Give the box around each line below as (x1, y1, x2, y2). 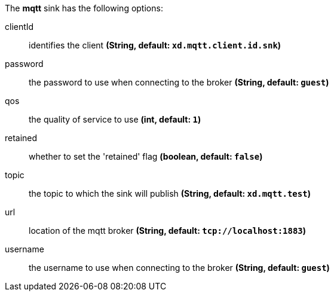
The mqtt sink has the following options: (5, 3, 163, 13)
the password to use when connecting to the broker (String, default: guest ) (29, 77, 329, 87)
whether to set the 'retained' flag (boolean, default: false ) (29, 151, 263, 161)
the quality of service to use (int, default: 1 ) (29, 114, 201, 124)
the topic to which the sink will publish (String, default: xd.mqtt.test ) (29, 188, 311, 199)
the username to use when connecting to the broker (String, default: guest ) (29, 263, 330, 273)
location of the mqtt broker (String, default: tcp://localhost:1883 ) (29, 225, 307, 236)
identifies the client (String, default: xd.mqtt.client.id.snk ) (29, 40, 281, 50)
